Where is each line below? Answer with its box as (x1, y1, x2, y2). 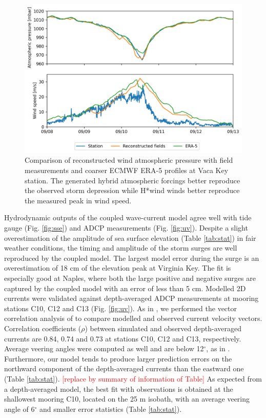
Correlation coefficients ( (4, 322, 81, 333)
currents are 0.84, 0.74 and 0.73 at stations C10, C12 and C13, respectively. (4, 333, 241, 344)
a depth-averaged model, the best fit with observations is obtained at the (4, 383, 233, 394)
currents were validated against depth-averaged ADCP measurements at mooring (4, 293, 259, 303)
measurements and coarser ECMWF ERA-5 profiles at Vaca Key (25, 165, 229, 176)
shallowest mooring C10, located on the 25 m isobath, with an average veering (4, 393, 250, 404)
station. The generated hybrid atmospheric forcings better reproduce (25, 175, 240, 185)
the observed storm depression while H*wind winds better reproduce (25, 185, 240, 196)
